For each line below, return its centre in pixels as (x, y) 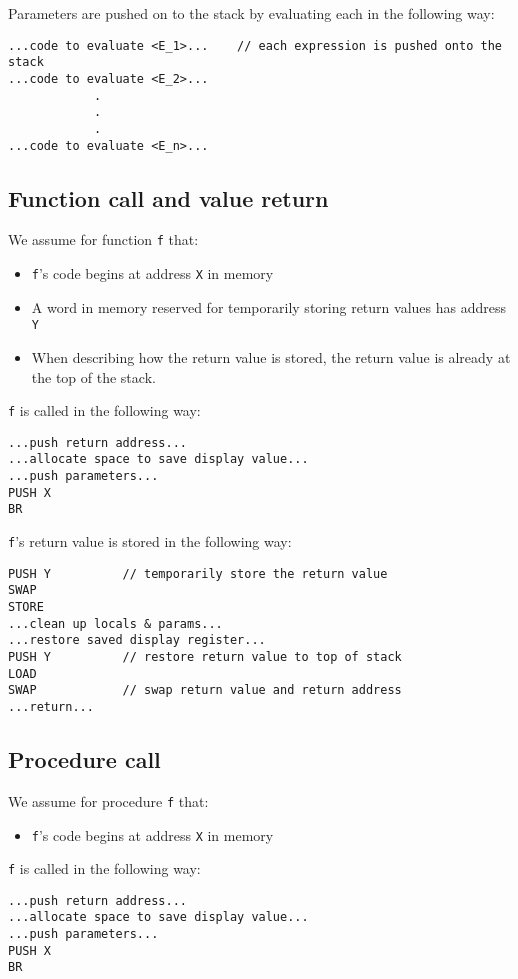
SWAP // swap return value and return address (205, 690)
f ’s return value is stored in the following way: (150, 541)
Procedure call (84, 759)
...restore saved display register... (137, 640)
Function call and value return (168, 197)
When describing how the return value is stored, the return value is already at (271, 356)
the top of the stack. (93, 376)
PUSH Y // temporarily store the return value (198, 573)
